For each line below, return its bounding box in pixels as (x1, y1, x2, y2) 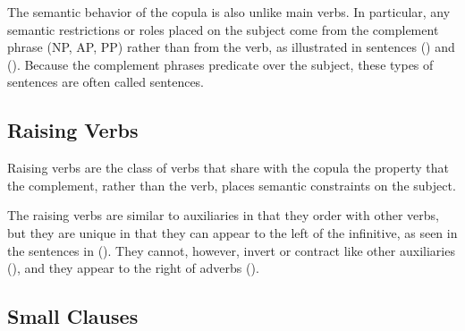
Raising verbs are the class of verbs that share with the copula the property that (7, 158, 449, 177)
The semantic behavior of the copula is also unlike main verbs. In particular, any (7, 3, 451, 21)
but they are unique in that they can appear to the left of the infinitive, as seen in (7, 223, 458, 242)
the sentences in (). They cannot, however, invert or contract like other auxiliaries (7, 241, 455, 259)
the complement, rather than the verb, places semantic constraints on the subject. (7, 175, 456, 194)
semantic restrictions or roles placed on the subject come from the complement (7, 20, 439, 38)
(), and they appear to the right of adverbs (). (7, 259, 259, 277)
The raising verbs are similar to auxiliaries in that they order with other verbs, (7, 206, 439, 225)
